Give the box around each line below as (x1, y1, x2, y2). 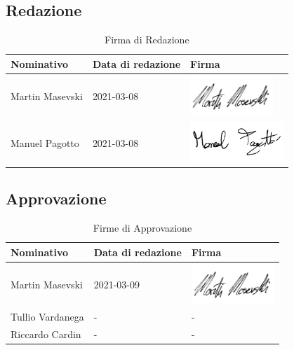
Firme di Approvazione (93, 220, 192, 235)
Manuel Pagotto (11, 136, 79, 150)
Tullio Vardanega (11, 309, 84, 324)
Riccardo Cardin (11, 326, 81, 341)
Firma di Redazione (105, 32, 189, 47)
